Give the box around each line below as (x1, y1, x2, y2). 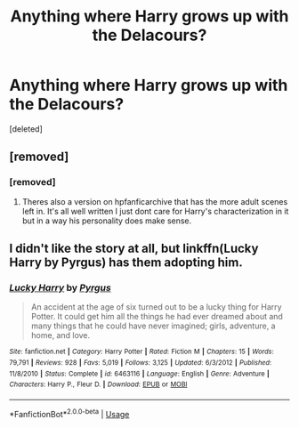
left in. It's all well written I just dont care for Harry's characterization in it (21, 206, 289, 216)
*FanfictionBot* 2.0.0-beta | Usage (9, 407, 130, 419)
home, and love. (30, 330, 91, 341)
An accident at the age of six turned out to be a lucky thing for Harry (30, 302, 282, 312)
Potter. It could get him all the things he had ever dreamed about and (30, 311, 283, 322)
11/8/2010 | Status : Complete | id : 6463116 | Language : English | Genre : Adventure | (9, 369, 270, 378)
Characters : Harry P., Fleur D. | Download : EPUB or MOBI (9, 380, 188, 389)
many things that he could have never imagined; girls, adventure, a (30, 320, 276, 331)
